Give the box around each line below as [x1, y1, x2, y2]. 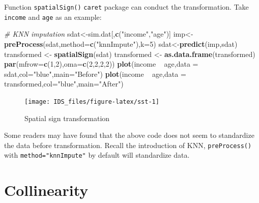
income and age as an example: [4, 11, 102, 22]
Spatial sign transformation [24, 112, 110, 123]
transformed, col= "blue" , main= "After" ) [4, 78, 124, 89]
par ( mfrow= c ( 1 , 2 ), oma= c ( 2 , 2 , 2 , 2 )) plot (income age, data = [4, 59, 198, 69]
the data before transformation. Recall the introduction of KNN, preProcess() [4, 139, 252, 150]
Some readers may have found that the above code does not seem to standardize [4, 130, 254, 140]
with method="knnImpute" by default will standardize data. [4, 150, 190, 160]
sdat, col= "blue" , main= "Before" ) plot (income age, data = [4, 68, 186, 79]
